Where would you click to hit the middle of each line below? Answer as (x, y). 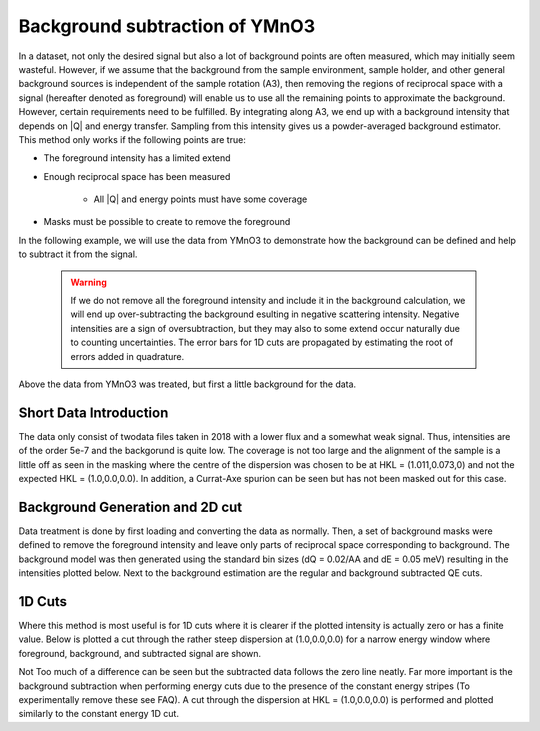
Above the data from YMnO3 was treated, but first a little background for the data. (187, 384)
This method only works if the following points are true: (132, 139)
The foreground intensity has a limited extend (137, 158)
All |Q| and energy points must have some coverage (200, 199)
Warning (88, 282)
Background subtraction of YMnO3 (167, 26)
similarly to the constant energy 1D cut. (99, 714)
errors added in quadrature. (127, 356)
